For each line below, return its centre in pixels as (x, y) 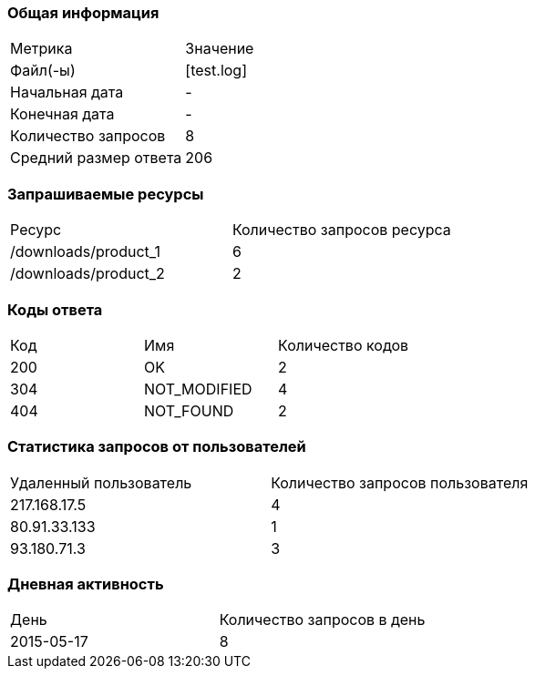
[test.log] (216, 71)
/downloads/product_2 (87, 274)
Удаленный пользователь (101, 482)
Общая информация (83, 13)
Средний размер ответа (96, 158)
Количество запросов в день (322, 620)
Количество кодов (344, 345)
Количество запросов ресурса (341, 230)
